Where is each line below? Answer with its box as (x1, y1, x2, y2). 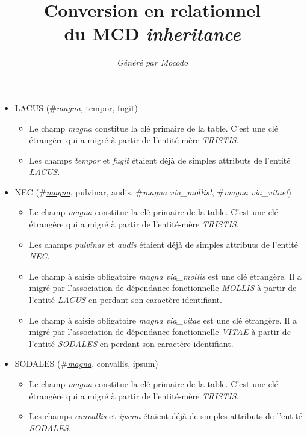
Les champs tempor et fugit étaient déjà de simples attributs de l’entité (29, 153, 291, 166)
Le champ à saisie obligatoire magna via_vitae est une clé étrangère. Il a (29, 313, 297, 326)
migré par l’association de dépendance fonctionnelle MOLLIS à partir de (29, 281, 297, 294)
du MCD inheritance (64, 21, 241, 46)
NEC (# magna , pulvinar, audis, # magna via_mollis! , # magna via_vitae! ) (14, 185, 292, 198)
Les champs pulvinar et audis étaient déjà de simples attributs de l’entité (29, 238, 298, 250)
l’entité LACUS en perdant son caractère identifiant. (29, 293, 222, 306)
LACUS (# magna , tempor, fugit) (14, 101, 138, 114)
